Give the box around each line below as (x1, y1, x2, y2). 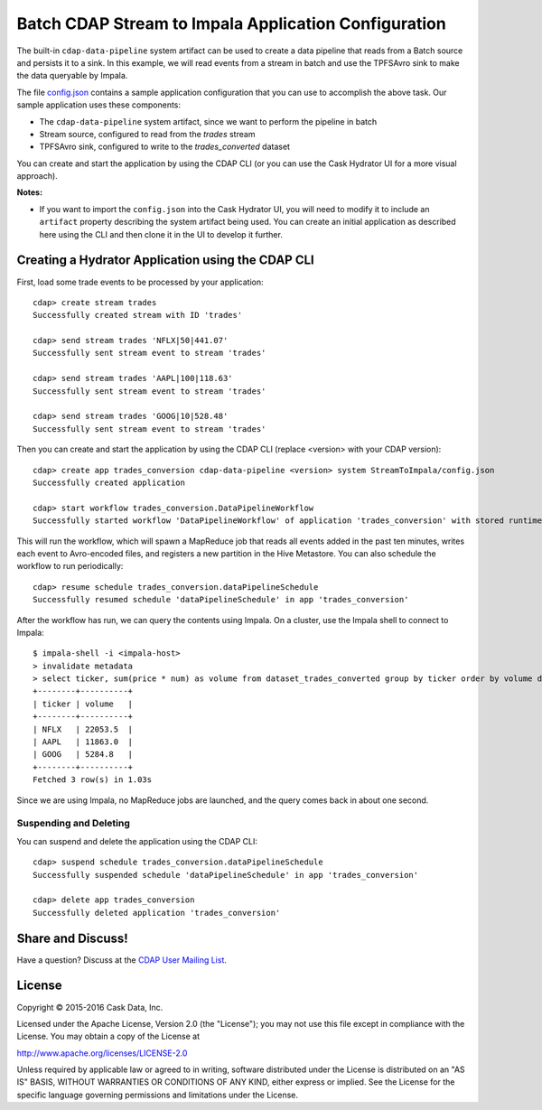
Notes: (16, 187, 43, 198)
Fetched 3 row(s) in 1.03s (33, 775, 153, 785)
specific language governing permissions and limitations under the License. (16, 1089, 298, 1100)
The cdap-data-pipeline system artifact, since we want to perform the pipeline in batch (39, 116, 378, 126)
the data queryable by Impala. (16, 70, 128, 81)
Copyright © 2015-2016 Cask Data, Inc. (16, 1002, 164, 1012)
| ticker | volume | (33, 698, 134, 709)
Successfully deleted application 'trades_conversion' (33, 908, 281, 918)
